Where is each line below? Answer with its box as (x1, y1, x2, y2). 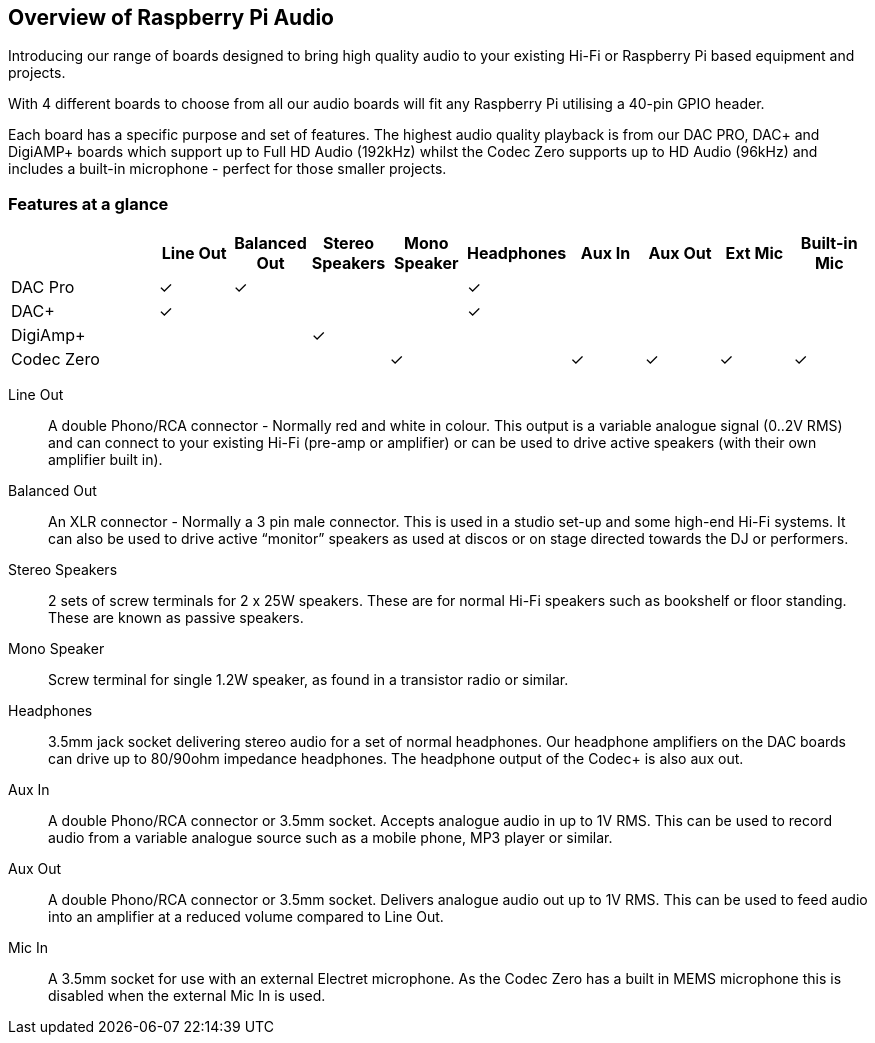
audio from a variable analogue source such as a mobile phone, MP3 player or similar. (48, 829, 613, 847)
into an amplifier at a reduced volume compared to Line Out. (48, 908, 444, 926)
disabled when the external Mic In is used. (48, 987, 326, 1005)
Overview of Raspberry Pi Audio (8, 5, 334, 30)
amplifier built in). (48, 451, 163, 469)
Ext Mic (725, 243, 784, 264)
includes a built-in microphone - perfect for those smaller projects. (8, 160, 447, 178)
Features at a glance (8, 193, 169, 214)
